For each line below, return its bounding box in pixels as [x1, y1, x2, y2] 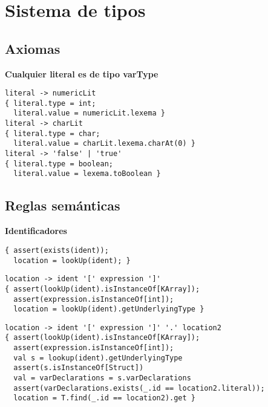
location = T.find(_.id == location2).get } [13, 394, 195, 403]
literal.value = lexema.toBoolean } [13, 169, 161, 178]
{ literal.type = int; [5, 99, 96, 108]
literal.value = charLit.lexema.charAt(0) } [13, 139, 195, 148]
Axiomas [5, 39, 60, 57]
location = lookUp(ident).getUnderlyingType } [13, 305, 204, 314]
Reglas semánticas [5, 196, 120, 215]
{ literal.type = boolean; [5, 159, 113, 168]
